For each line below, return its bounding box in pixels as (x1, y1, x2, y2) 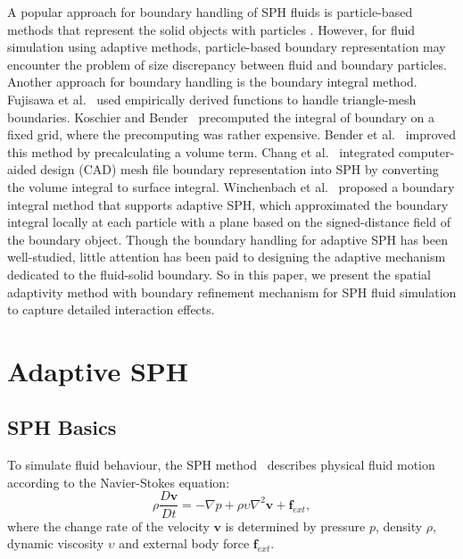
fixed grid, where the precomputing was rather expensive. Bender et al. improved (7, 125, 457, 144)
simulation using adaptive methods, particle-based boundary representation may (7, 38, 446, 56)
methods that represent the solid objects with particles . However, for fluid (7, 20, 416, 38)
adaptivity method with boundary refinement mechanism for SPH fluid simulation (7, 282, 457, 301)
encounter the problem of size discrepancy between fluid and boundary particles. (7, 54, 447, 73)
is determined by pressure (225, 516, 366, 535)
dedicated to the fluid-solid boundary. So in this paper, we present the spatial (7, 264, 431, 283)
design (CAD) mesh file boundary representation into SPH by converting (40, 160, 439, 179)
